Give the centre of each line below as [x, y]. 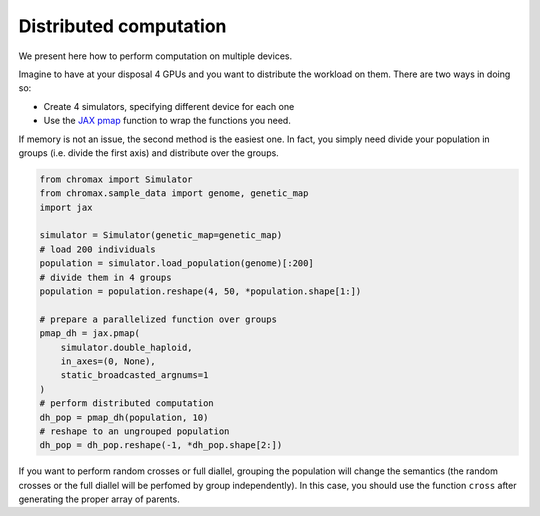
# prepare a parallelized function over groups [158, 319]
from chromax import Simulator [116, 179]
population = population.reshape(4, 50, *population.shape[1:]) [200, 291]
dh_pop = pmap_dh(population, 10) [124, 417]
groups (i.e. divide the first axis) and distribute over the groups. [148, 152]
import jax [66, 207]
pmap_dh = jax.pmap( [89, 333]
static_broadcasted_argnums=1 [134, 375]
